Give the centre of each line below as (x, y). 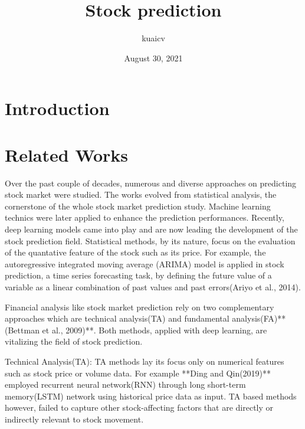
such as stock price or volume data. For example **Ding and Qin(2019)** (138, 373)
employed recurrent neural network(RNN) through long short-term (125, 384)
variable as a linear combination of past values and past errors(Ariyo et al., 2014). (153, 286)
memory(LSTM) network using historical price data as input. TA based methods (151, 396)
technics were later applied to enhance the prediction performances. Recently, (145, 217)
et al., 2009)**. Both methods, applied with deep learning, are (155, 330)
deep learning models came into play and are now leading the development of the (151, 229)
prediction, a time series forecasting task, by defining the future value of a (138, 275)
